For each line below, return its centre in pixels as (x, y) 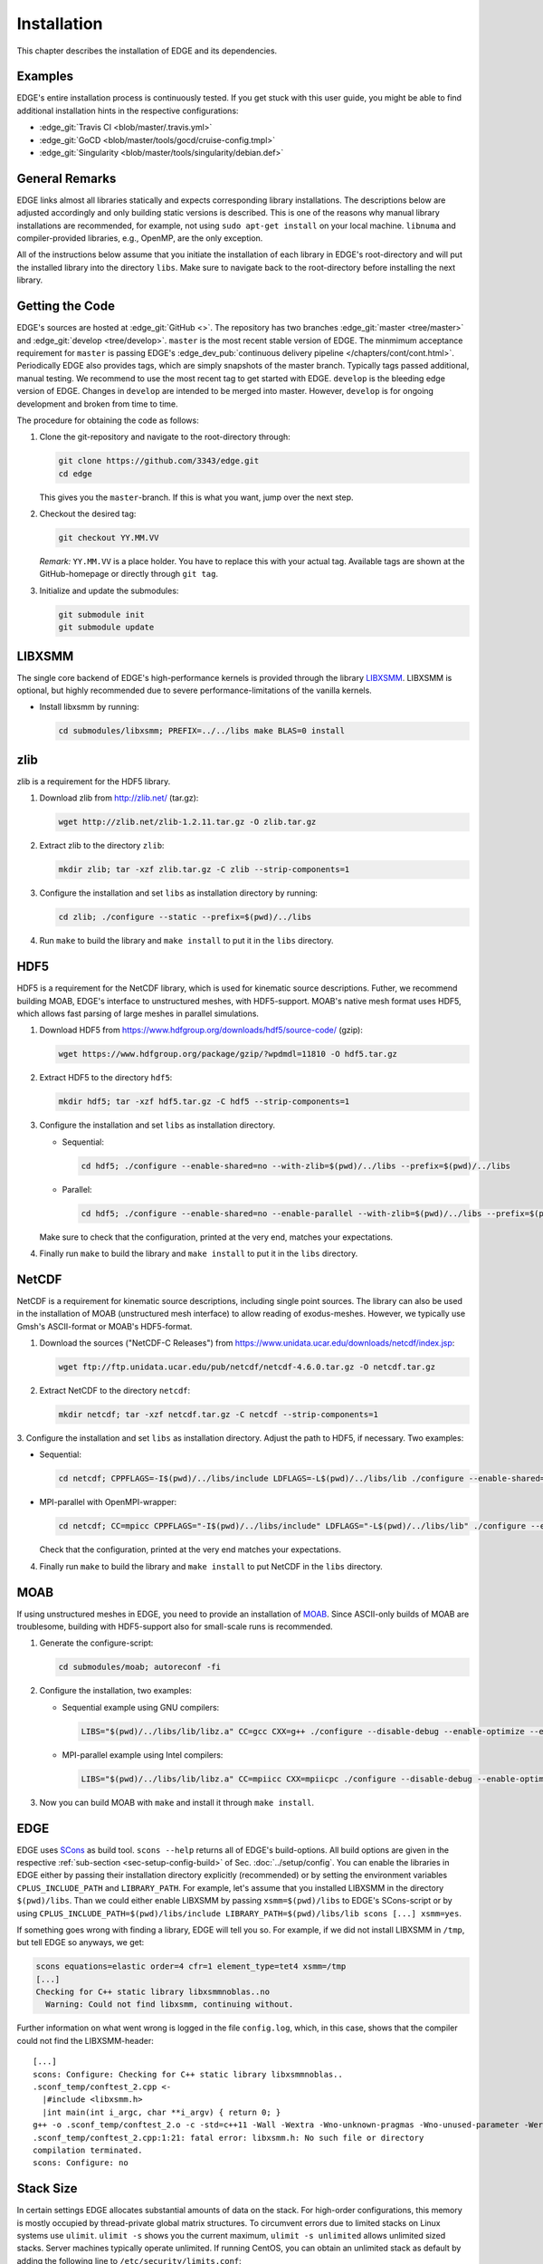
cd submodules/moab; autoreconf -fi (140, 1667)
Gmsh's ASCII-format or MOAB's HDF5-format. (105, 1326)
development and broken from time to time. (97, 404)
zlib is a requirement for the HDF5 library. (94, 781)
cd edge (75, 474)
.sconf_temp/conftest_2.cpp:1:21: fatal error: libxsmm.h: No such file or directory (229, 2138)
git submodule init (101, 614)
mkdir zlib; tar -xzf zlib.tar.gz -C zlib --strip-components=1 (204, 870)
